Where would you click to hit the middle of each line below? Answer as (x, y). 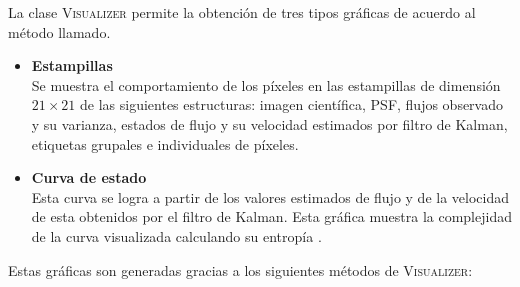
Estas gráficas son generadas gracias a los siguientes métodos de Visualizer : (240, 269)
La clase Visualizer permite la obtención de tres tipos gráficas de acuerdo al (242, 12)
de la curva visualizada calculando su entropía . (176, 235)
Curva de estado (89, 177)
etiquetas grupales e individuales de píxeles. (165, 143)
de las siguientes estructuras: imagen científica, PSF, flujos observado (292, 104)
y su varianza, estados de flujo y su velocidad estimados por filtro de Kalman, (269, 123)
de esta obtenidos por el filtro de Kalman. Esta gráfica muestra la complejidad (271, 216)
